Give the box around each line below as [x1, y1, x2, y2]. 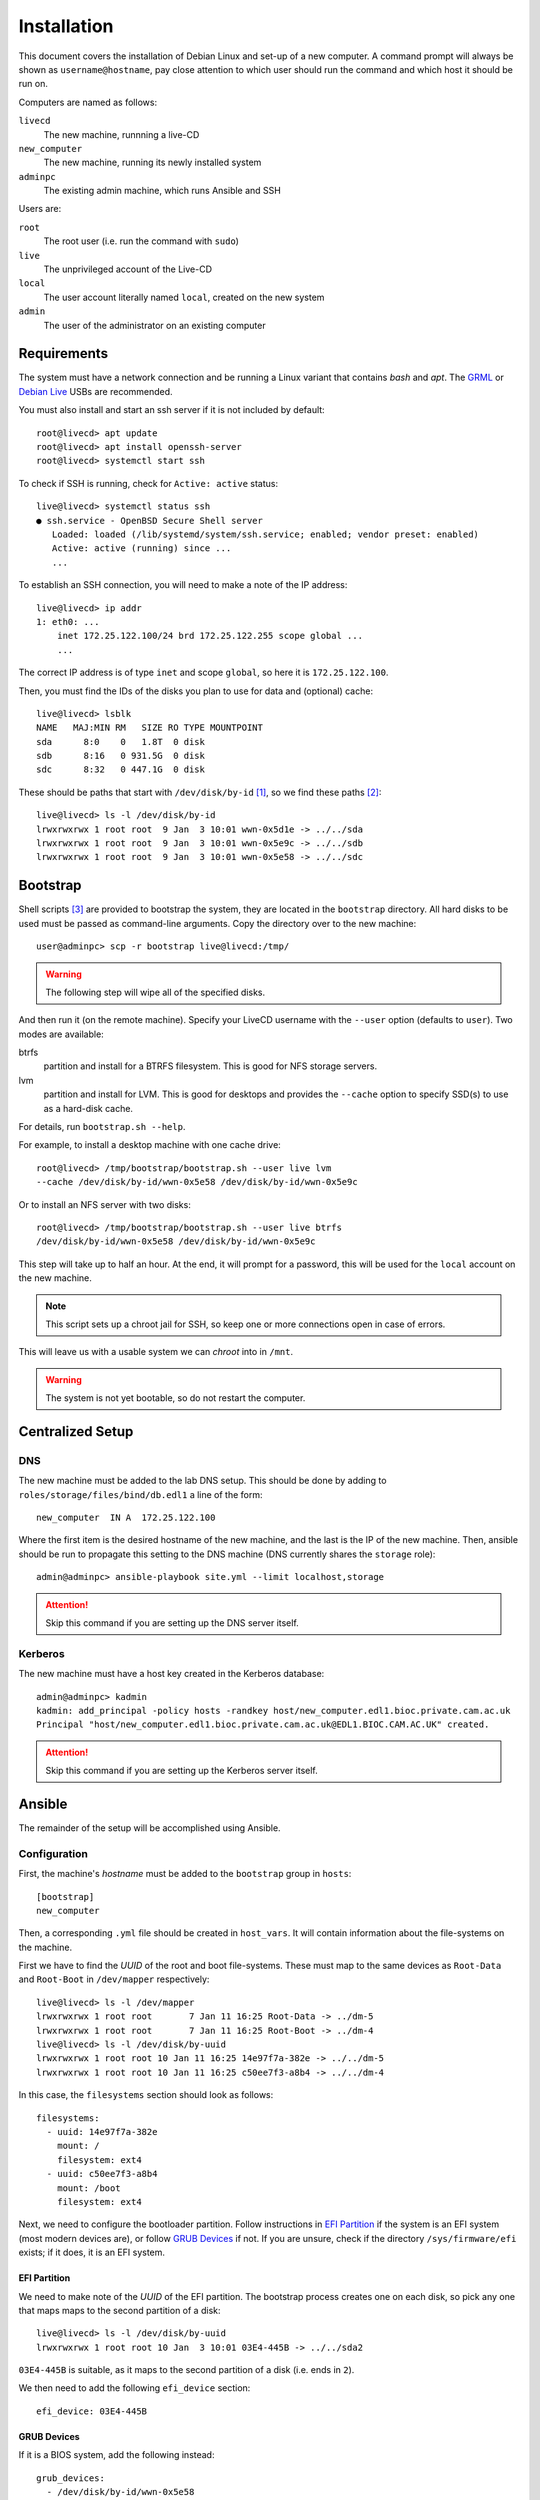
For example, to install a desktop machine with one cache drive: [18, 1139, 282, 1151]
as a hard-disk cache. [43, 1102, 134, 1114]
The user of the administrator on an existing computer [43, 319, 266, 331]
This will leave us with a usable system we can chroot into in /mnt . [18, 1346, 294, 1358]
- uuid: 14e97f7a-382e [46, 2126, 158, 2137]
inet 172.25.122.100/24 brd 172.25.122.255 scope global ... [56, 630, 364, 642]
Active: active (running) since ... [51, 543, 232, 554]
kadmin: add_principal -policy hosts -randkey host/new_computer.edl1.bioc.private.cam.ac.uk [36, 1705, 511, 1716]
